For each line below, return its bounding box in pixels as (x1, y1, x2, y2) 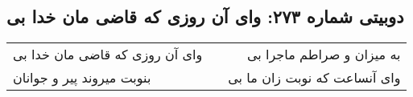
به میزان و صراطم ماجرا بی (246, 45, 401, 64)
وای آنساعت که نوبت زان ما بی (228, 68, 401, 87)
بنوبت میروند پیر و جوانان (13, 68, 151, 87)
